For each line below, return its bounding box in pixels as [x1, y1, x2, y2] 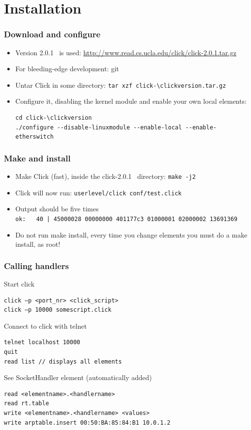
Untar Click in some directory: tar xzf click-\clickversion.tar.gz [15, 80, 226, 90]
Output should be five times [15, 204, 99, 214]
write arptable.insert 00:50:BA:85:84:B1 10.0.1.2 [4, 419, 171, 426]
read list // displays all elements [4, 358, 122, 365]
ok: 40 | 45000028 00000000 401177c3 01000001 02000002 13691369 [15, 215, 237, 223]
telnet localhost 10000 [4, 339, 80, 346]
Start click [4, 279, 35, 288]
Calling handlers [4, 259, 69, 271]
